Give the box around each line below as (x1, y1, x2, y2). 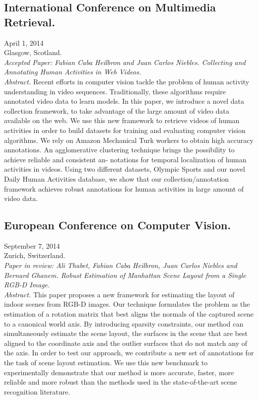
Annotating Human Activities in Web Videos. (4, 67, 141, 77)
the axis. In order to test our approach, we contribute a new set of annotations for (4, 347, 254, 358)
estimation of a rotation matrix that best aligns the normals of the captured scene (4, 309, 254, 319)
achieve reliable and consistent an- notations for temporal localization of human (4, 154, 247, 164)
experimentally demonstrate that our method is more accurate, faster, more (4, 367, 234, 377)
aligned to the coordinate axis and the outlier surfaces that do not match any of (4, 337, 247, 348)
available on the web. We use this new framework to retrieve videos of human (4, 115, 240, 126)
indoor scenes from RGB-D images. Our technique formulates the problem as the (4, 299, 250, 309)
